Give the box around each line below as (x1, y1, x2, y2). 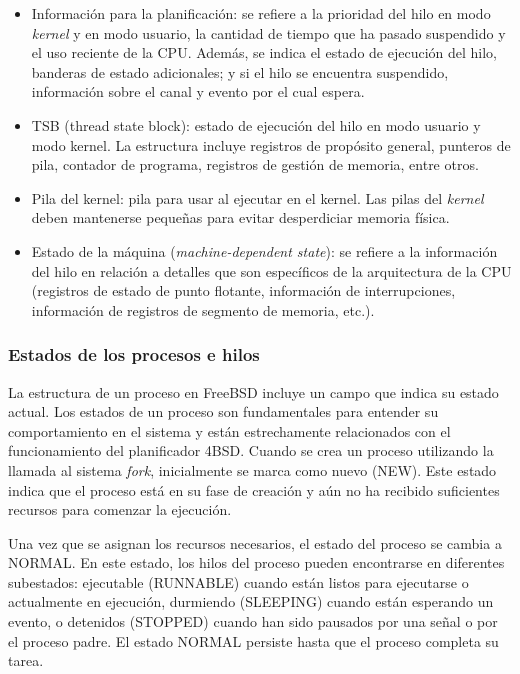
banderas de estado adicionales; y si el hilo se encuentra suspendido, (31, 61, 449, 82)
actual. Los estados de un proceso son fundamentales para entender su (8, 401, 439, 422)
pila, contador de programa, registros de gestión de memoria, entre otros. (31, 154, 479, 175)
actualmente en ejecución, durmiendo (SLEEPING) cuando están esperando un (8, 591, 494, 612)
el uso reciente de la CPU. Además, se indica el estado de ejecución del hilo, (31, 42, 497, 63)
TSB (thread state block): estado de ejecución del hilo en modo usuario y (31, 114, 481, 135)
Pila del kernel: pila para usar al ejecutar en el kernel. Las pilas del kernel (31, 187, 484, 208)
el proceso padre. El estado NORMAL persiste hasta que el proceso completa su (8, 630, 499, 651)
